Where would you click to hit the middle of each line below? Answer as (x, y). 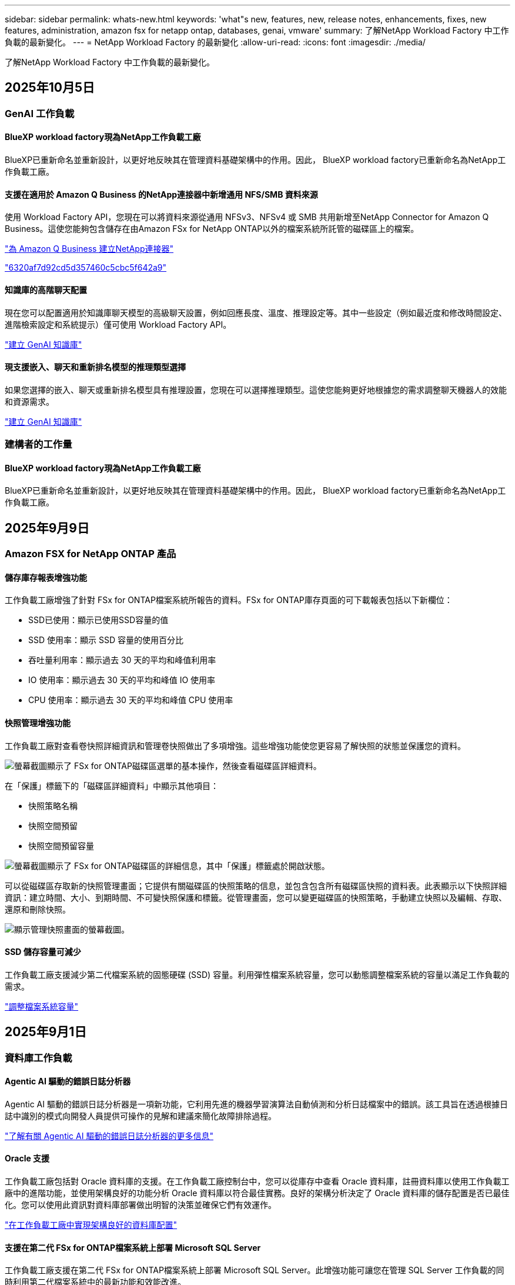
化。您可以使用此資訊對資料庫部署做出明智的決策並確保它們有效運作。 (141, 1205)
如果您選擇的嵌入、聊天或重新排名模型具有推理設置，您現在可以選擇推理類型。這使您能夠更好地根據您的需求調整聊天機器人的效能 (256, 390)
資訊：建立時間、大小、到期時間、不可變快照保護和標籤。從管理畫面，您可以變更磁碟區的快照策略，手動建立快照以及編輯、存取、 (256, 897)
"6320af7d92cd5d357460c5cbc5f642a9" (86, 268)
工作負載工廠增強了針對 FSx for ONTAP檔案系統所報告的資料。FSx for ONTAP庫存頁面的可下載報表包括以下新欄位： (229, 600)
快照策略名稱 (53, 805)
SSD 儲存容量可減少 (43, 952)
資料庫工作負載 (39, 1058)
